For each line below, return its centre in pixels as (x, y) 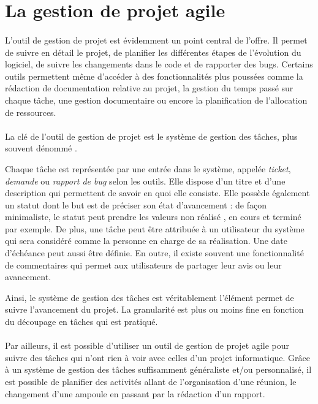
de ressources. (31, 112)
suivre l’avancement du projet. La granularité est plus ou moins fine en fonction (154, 309)
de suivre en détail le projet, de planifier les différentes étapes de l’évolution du (153, 52)
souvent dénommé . (41, 148)
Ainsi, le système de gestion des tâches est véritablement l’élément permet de (150, 297)
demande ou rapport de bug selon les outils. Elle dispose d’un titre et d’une (145, 181)
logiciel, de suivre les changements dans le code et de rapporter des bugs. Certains (159, 64)
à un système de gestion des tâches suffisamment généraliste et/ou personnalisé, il (158, 369)
